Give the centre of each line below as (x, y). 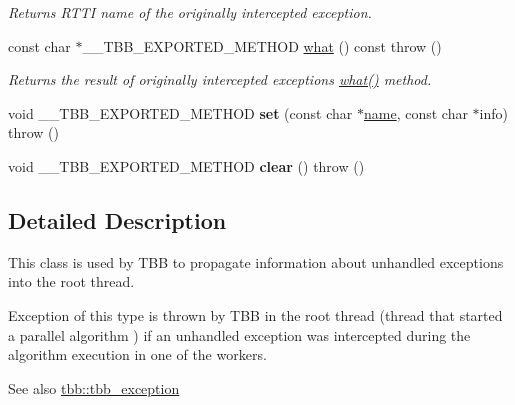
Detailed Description (117, 219)
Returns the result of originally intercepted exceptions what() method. (220, 79)
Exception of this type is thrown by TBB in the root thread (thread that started (255, 314)
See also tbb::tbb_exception (94, 387)
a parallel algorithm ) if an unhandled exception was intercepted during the (239, 334)
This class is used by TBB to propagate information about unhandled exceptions (256, 261)
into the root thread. (71, 281)
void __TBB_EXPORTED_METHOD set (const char (180, 112)
